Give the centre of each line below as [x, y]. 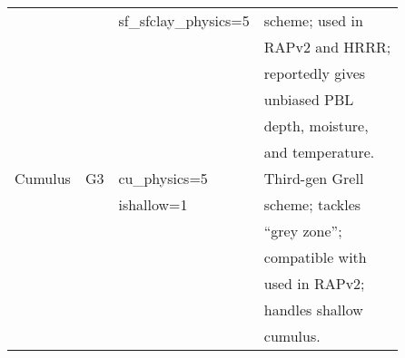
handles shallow [313, 310]
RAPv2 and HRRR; [327, 47]
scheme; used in [313, 20]
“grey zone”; [303, 231]
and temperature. [319, 152]
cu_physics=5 [163, 178]
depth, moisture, [316, 126]
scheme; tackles [312, 204]
